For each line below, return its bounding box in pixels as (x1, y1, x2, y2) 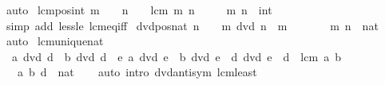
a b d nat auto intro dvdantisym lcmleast (17, 64, 257, 80)
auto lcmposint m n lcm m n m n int (6, 2, 272, 17)
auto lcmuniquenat (6, 33, 104, 49)
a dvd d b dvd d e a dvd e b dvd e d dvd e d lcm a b (11, 48, 341, 64)
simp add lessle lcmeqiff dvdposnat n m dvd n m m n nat (6, 17, 379, 33)
